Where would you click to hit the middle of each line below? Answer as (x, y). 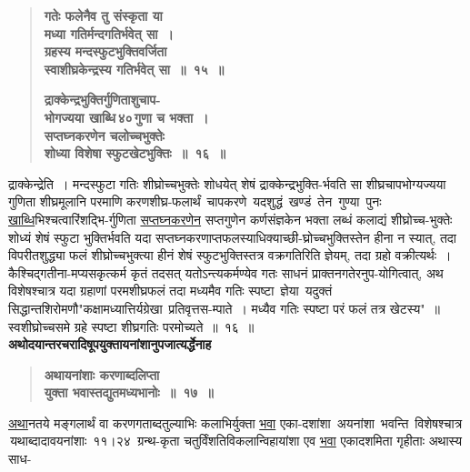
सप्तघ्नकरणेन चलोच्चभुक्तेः (104, 135)
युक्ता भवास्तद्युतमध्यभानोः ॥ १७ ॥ (129, 392)
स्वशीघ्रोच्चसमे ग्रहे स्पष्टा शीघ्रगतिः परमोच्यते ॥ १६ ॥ (131, 326)
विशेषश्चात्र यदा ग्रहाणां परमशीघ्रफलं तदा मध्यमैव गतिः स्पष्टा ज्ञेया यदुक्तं (170, 291)
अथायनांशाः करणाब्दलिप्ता (102, 374)
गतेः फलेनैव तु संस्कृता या (103, 15)
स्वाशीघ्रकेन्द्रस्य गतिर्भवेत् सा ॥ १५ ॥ (134, 69)
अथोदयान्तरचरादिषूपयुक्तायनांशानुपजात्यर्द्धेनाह (110, 344)
